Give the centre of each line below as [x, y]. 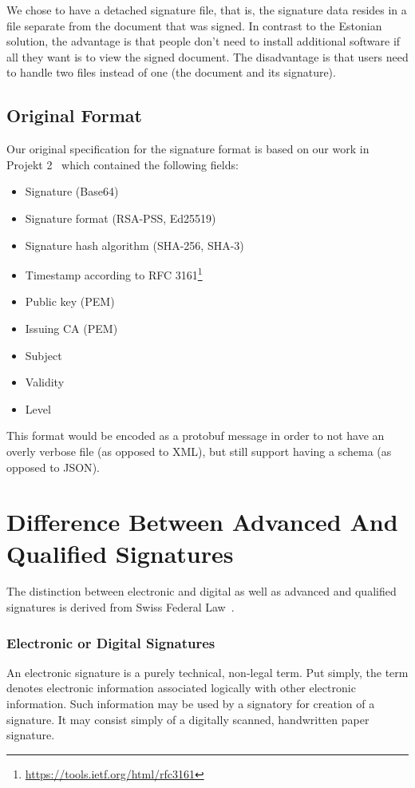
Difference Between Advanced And [202, 522]
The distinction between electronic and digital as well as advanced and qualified [202, 591]
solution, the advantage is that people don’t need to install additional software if [204, 41]
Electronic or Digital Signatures [111, 642]
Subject [43, 355]
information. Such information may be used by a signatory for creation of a [191, 704]
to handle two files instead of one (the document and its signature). [171, 72]
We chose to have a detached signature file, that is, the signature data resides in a [207, 10]
